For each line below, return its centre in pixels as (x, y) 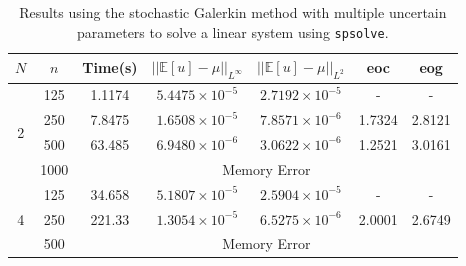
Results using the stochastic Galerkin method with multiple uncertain (233, 12)
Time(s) (110, 67)
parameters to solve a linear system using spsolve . (233, 31)
